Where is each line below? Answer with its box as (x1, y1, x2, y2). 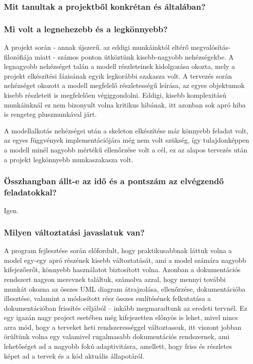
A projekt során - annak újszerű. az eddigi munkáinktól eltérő (4, 42, 189, 52)
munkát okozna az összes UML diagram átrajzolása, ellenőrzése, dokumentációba (4, 283, 246, 294)
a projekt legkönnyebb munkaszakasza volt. (4, 154, 134, 164)
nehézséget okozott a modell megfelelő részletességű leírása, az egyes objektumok (4, 80, 245, 90)
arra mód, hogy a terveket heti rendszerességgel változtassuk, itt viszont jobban (4, 321, 242, 332)
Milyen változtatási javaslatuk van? (4, 226, 145, 238)
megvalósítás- (191, 42, 231, 52)
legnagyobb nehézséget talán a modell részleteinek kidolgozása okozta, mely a (4, 61, 235, 71)
